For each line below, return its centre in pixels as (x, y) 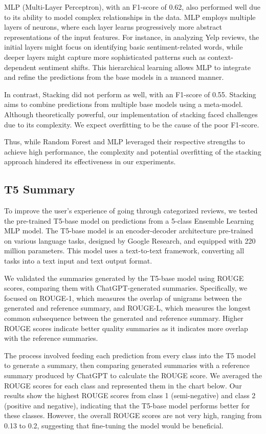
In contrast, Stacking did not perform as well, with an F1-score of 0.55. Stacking (130, 94)
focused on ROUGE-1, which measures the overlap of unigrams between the (123, 298)
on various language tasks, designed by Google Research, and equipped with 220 (130, 240)
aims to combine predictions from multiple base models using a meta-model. (124, 104)
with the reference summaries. (51, 338)
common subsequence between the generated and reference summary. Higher (124, 318)
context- (220, 57)
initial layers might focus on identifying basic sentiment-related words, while (124, 47)
